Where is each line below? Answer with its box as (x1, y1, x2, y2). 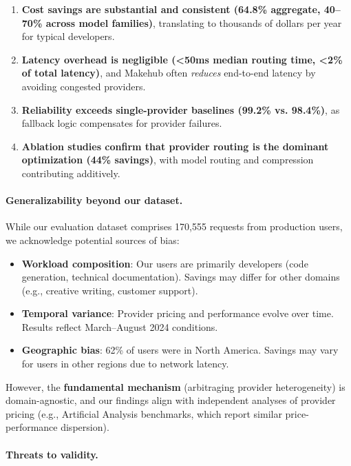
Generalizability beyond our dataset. (6, 193, 183, 207)
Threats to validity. (6, 447, 98, 461)
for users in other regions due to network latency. (21, 356, 229, 371)
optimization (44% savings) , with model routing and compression (21, 152, 314, 167)
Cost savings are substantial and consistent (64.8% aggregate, (21, 2, 321, 16)
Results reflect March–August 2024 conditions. (21, 319, 218, 334)
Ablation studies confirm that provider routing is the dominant (21, 139, 329, 153)
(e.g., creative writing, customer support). (21, 283, 198, 297)
